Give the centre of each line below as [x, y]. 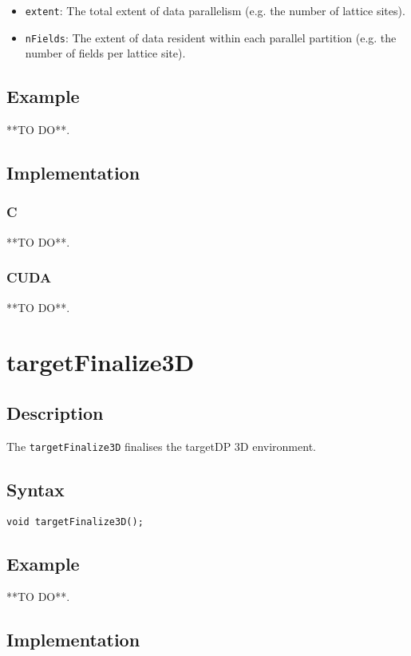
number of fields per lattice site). [105, 53]
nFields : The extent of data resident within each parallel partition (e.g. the [211, 37]
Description [55, 412]
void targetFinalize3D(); [75, 522]
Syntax [36, 489]
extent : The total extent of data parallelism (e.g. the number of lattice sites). [215, 10]
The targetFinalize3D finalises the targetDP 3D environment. [161, 446]
